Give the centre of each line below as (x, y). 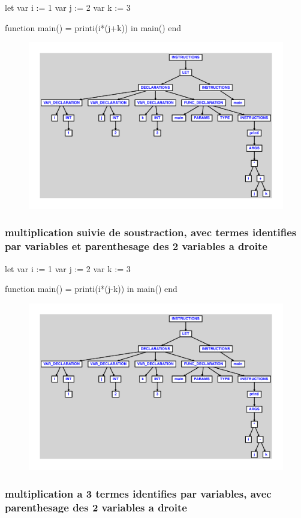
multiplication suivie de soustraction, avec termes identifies (151, 232)
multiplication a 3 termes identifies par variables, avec (138, 493)
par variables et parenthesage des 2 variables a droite (136, 246)
